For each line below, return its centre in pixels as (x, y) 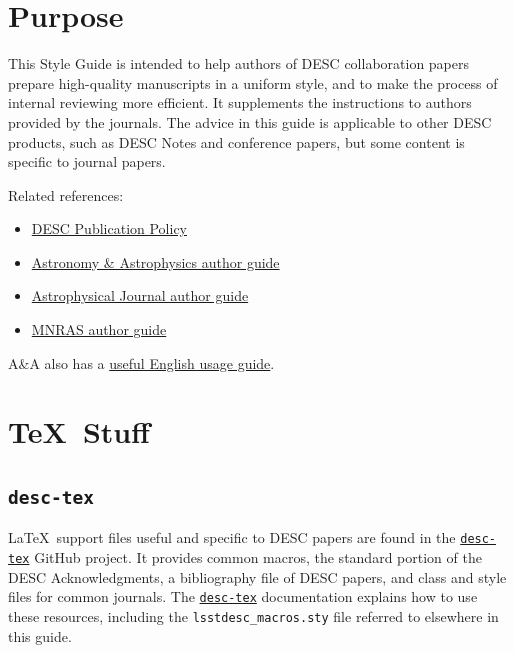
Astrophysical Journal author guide (140, 295)
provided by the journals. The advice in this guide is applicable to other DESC (250, 121)
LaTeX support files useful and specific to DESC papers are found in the (232, 537)
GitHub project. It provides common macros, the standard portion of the (258, 557)
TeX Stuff (79, 431)
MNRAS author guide (99, 329)
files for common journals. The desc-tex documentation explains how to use (243, 596)
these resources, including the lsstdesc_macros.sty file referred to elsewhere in (253, 615)
